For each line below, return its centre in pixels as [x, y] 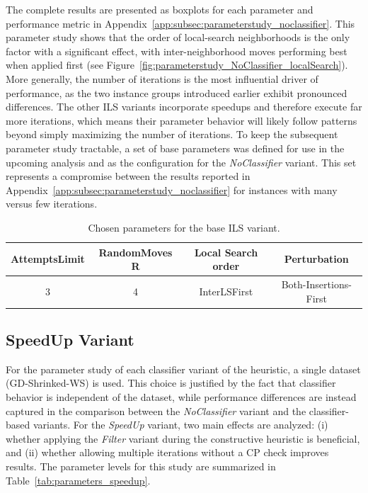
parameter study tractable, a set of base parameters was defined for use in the [175, 148]
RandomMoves [136, 252]
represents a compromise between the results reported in [128, 176]
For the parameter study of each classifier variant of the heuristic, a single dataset [183, 369]
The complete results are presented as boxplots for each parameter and [160, 9]
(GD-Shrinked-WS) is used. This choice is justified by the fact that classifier [171, 383]
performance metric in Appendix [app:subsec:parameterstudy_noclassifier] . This [180, 23]
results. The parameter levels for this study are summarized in [141, 466]
